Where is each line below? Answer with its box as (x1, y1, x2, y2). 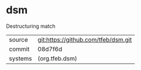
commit (9, 45, 30, 53)
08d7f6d (37, 45, 62, 53)
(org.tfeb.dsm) (37, 54, 77, 62)
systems (9, 54, 32, 62)
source (9, 35, 28, 43)
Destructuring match (6, 23, 56, 30)
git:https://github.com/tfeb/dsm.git (37, 35, 132, 43)
